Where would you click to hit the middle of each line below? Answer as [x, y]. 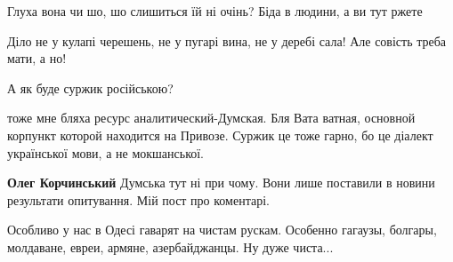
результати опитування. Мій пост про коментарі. [138, 199]
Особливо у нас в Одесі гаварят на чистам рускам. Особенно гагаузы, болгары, [222, 230]
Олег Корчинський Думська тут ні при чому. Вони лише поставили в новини [221, 183]
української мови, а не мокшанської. [106, 152]
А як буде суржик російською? [90, 87]
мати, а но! [37, 58]
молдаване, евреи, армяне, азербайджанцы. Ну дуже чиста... [170, 246]
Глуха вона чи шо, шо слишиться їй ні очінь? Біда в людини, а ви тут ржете [215, 11]
